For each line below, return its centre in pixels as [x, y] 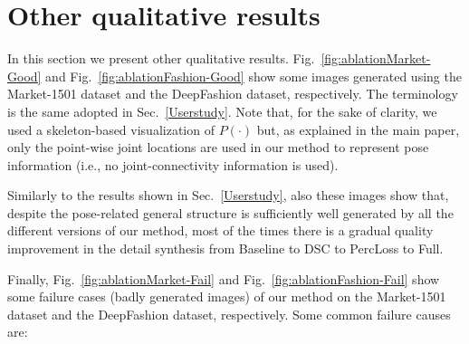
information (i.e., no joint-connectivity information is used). [173, 164]
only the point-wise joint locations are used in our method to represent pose [218, 147]
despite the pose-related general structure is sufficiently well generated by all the [230, 212]
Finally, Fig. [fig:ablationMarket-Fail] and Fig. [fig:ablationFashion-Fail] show [224, 278]
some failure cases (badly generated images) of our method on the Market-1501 [227, 296]
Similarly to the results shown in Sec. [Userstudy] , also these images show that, [228, 195]
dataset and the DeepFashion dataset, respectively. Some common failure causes [229, 314]
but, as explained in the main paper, [358, 129]
